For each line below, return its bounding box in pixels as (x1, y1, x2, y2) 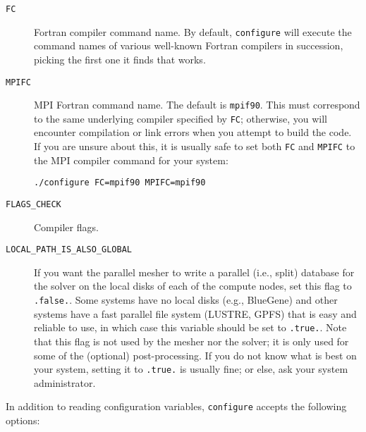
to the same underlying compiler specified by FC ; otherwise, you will (34, 111, 328, 125)
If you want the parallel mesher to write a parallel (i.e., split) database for (34, 264, 355, 279)
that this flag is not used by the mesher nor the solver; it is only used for (34, 333, 349, 348)
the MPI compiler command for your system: (34, 152, 228, 167)
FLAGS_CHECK (6, 199, 61, 209)
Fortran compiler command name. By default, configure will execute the (34, 24, 352, 39)
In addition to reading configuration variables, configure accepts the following (6, 399, 347, 414)
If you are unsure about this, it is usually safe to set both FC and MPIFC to (34, 139, 355, 154)
